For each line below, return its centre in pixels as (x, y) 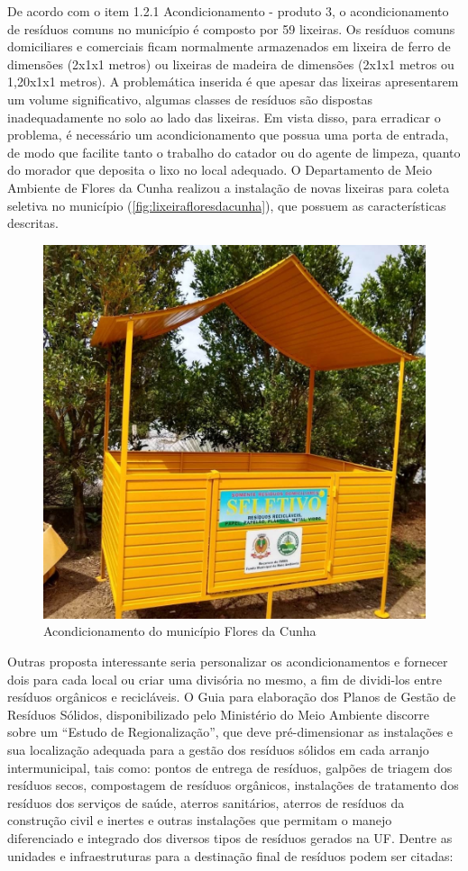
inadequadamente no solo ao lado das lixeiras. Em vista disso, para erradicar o (224, 117)
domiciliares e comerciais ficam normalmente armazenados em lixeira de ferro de (229, 46)
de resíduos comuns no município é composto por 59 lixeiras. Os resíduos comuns (231, 28)
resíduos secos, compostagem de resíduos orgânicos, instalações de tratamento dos (233, 785)
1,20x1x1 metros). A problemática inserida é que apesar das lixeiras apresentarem (233, 82)
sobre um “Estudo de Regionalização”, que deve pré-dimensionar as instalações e (230, 732)
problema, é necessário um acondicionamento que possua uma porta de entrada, (228, 135)
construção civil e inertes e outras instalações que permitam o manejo (200, 820)
